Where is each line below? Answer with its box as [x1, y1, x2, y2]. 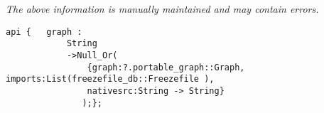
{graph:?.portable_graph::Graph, [87, 62, 245, 72]
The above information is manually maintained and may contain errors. [6, 1, 319, 16]
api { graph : [6, 26, 82, 37]
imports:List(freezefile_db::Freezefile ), [6, 74, 215, 85]
